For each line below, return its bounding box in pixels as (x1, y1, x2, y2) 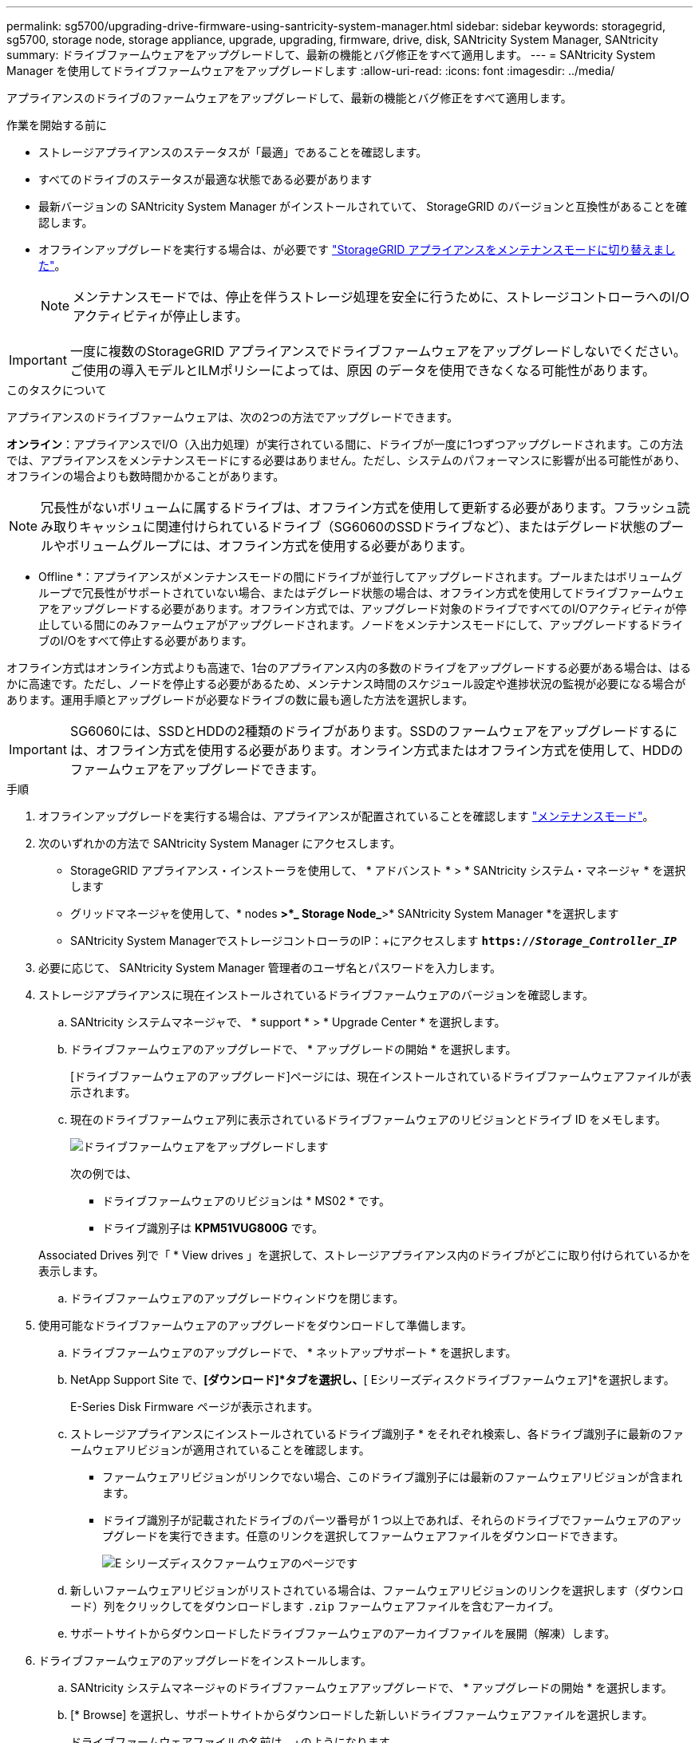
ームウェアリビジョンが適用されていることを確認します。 (70, 1443, 370, 1456)
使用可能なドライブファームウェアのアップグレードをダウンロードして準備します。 (38, 1318, 472, 1332)
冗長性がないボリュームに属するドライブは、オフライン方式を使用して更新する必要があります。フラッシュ (41, 500, 677, 516)
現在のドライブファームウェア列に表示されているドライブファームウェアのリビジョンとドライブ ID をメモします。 (70, 1113, 667, 1126)
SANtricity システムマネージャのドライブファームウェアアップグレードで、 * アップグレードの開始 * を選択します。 (70, 1681, 673, 1694)
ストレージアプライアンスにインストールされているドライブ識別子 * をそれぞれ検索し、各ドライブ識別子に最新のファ (70, 1427, 685, 1441)
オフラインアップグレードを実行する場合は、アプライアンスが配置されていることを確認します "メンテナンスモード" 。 (38, 809, 654, 823)
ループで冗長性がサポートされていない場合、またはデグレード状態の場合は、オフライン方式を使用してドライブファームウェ (38, 586, 685, 599)
